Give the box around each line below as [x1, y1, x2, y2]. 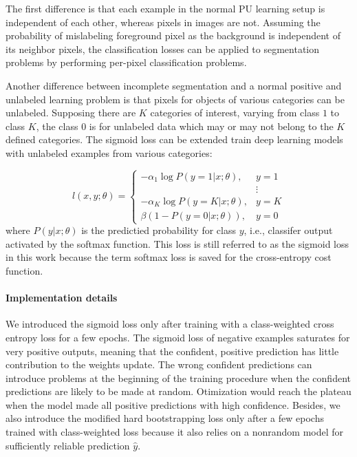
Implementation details [6, 290, 118, 305]
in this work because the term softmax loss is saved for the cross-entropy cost [6, 250, 332, 264]
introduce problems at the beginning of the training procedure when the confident [6, 370, 351, 385]
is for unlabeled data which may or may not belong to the [89, 118, 334, 133]
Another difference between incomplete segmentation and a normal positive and [6, 78, 342, 92]
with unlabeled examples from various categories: [6, 145, 213, 160]
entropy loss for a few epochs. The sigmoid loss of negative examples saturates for [6, 330, 350, 344]
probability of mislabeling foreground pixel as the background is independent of [6, 28, 340, 43]
